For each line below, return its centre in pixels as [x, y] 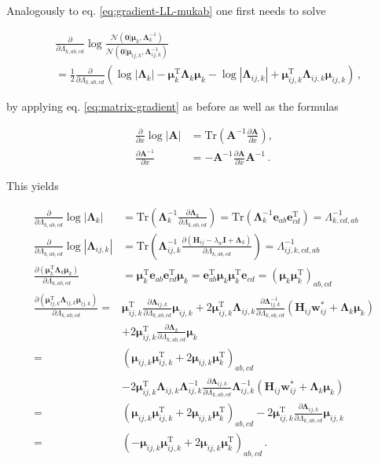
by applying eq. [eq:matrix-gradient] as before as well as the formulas [172, 106]
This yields [33, 186]
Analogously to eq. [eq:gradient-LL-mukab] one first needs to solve [166, 10]
